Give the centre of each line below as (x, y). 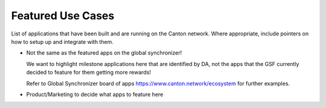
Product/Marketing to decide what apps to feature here (95, 94)
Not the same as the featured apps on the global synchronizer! (104, 53)
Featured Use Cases (63, 16)
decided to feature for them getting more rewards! (88, 73)
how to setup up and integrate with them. (62, 41)
